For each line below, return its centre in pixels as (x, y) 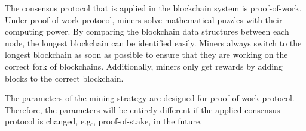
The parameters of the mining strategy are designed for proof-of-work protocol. (150, 98)
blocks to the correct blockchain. (64, 78)
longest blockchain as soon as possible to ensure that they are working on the (146, 54)
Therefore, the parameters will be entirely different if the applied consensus (143, 109)
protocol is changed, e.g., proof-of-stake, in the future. (104, 121)
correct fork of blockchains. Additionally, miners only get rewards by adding (144, 66)
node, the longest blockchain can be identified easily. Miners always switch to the (153, 43)
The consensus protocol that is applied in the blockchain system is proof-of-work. (153, 8)
